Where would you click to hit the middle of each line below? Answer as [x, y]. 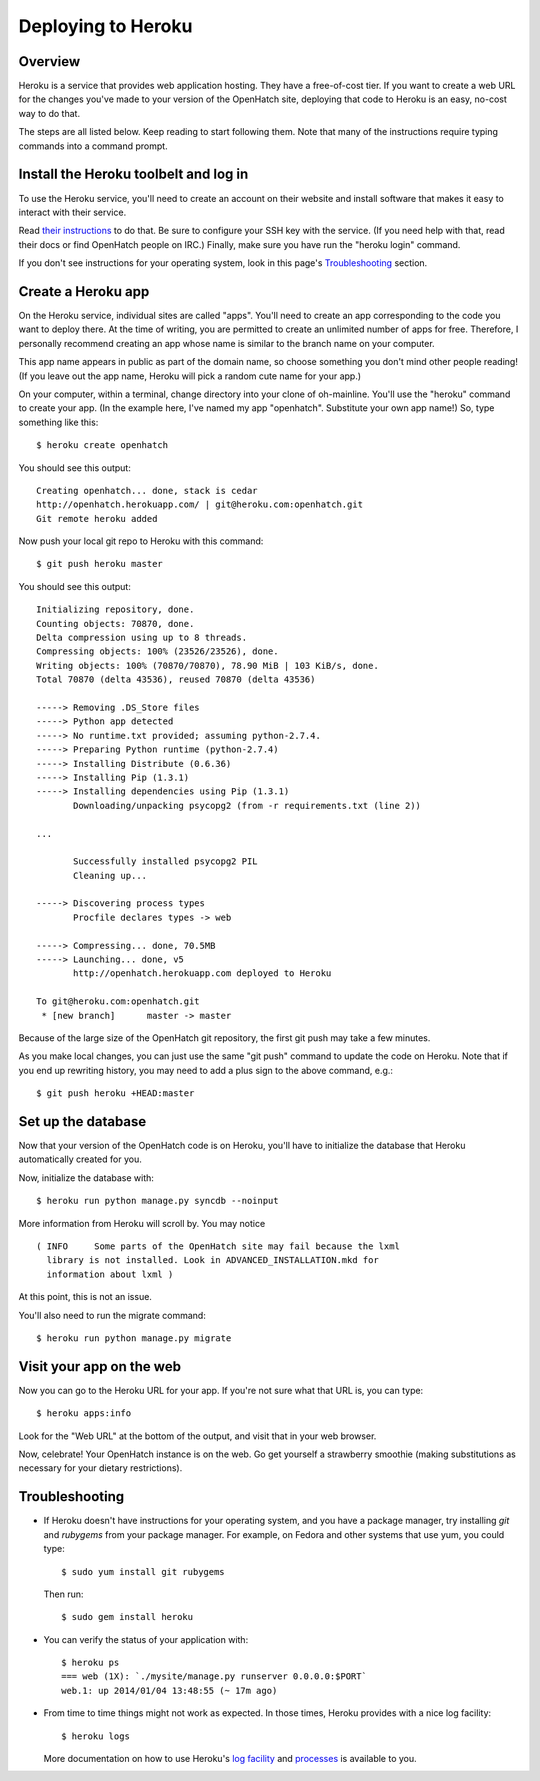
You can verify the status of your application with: [146, 1639]
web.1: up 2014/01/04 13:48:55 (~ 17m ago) [169, 1690]
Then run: [63, 1594]
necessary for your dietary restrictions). [100, 1468]
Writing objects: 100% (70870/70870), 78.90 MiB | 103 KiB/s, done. [207, 665]
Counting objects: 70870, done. [115, 623]
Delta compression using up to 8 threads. [142, 638]
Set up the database [82, 1121]
